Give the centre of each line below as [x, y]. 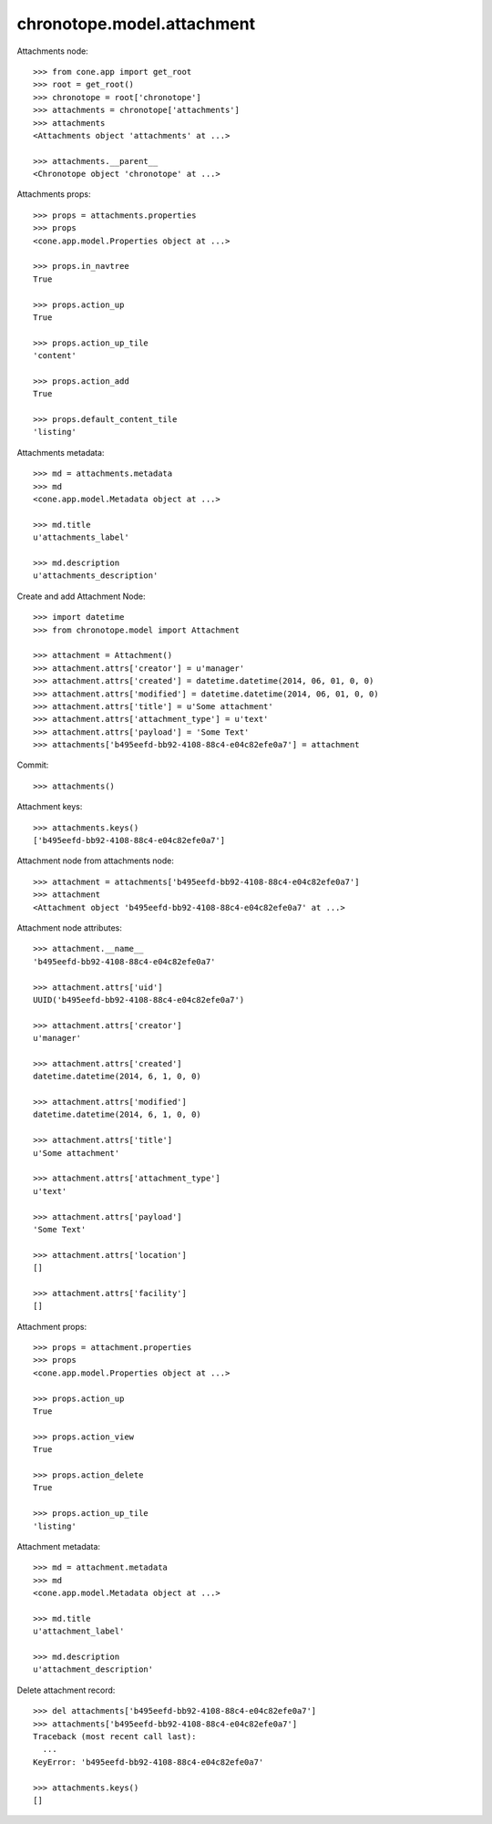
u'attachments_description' [96, 576]
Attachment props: [51, 1326]
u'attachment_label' [79, 1631]
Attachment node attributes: [70, 927]
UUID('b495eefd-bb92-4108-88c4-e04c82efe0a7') [139, 1000]
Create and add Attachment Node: [81, 596]
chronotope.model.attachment [136, 24]
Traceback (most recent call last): [115, 1737]
